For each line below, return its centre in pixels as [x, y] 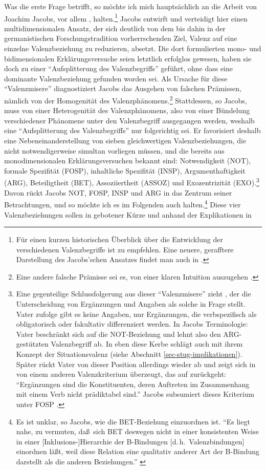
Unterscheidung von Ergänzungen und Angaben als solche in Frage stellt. [131, 304]
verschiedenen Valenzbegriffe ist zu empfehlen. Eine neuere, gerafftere [125, 249]
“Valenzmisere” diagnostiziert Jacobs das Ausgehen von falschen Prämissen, [123, 88]
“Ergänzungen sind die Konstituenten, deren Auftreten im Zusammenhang [133, 384]
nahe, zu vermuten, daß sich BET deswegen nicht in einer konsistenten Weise [137, 431]
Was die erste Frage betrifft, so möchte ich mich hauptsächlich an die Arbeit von [131, 6]
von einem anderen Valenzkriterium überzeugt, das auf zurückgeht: [121, 374]
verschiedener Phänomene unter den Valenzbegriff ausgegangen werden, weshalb [129, 120]
